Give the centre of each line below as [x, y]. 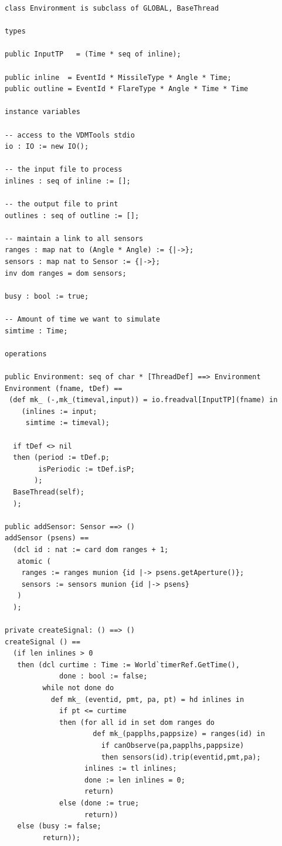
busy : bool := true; [47, 296]
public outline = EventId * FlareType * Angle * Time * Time [127, 89]
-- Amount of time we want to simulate [82, 320]
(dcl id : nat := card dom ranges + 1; [91, 549]
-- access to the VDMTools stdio [70, 135]
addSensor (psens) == [47, 538]
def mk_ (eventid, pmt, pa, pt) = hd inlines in [147, 699]
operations [26, 354]
